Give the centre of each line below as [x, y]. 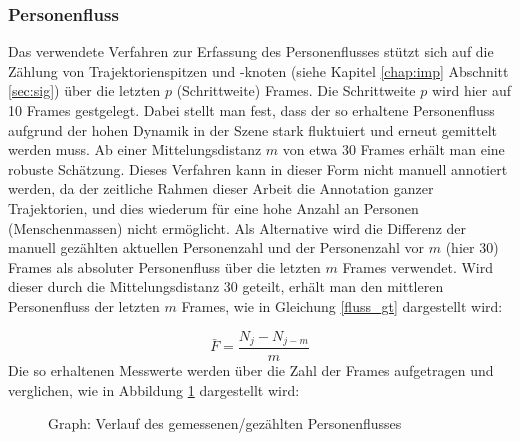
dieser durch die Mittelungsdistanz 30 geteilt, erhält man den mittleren [226, 286]
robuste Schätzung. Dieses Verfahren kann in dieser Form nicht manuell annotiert [258, 168]
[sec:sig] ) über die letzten [84, 90]
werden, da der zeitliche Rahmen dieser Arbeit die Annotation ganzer [221, 188]
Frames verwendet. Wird [418, 266]
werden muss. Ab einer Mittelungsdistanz [135, 149]
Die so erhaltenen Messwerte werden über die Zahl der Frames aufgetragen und [251, 370]
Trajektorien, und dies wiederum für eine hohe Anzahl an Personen [213, 207]
